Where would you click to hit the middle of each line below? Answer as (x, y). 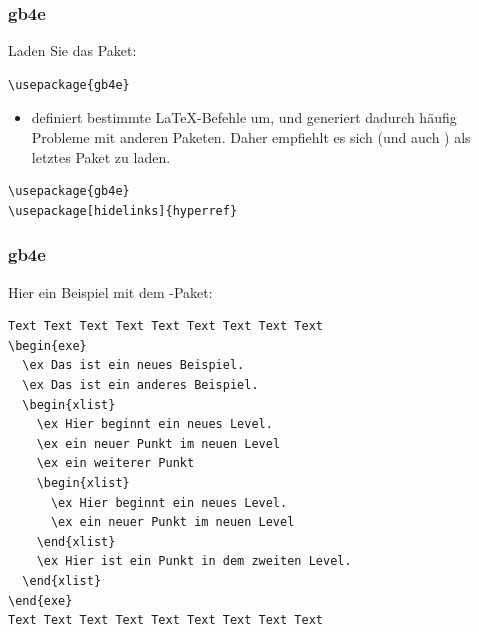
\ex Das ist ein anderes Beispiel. (140, 384)
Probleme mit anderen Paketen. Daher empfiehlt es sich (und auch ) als (251, 137)
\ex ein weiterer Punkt (115, 463)
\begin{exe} (47, 345)
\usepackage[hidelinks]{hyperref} (123, 210)
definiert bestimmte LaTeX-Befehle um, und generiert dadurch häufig (244, 117)
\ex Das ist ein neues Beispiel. (133, 365)
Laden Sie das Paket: (72, 50)
